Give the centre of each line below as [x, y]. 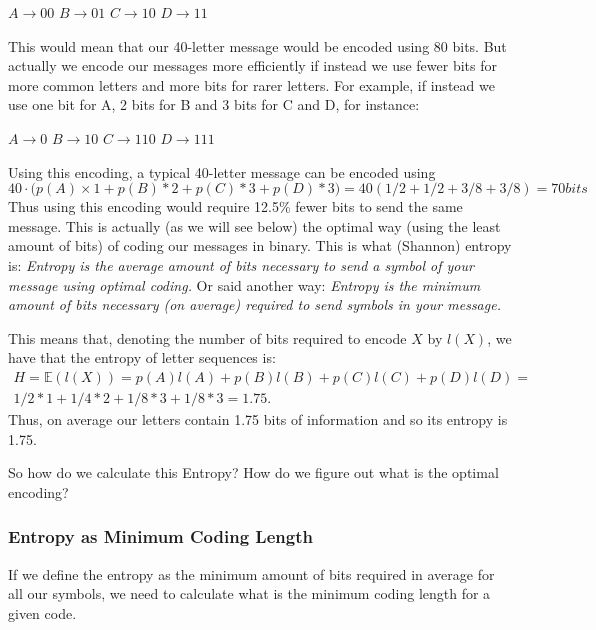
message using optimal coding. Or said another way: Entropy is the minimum [244, 284]
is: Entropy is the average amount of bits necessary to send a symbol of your [241, 264]
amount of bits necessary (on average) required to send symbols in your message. [254, 304]
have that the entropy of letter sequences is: [142, 357]
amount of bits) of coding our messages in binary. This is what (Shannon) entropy [260, 245]
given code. [42, 612]
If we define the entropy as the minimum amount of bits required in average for [251, 573]
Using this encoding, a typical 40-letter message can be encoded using [222, 171]
